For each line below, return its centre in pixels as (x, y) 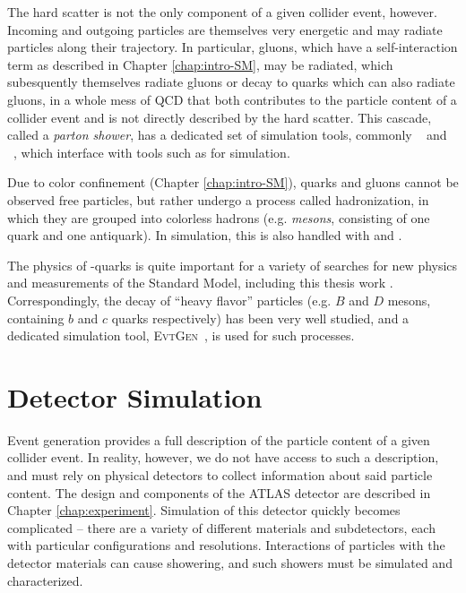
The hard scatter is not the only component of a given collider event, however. (222, 12)
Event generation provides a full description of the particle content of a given (219, 439)
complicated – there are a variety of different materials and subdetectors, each (221, 527)
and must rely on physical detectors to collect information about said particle (220, 475)
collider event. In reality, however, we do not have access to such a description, (223, 457)
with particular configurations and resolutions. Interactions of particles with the (226, 545)
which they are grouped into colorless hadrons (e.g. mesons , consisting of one (219, 217)
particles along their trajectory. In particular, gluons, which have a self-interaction (233, 47)
